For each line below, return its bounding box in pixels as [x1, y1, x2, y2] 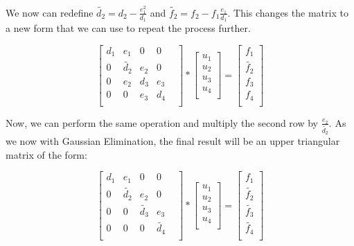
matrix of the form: [6, 147, 87, 161]
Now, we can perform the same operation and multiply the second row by [6, 115, 319, 130]
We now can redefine [6, 5, 94, 19]
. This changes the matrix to [227, 5, 348, 19]
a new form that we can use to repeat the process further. [6, 21, 251, 35]
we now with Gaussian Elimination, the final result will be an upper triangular [6, 134, 340, 148]
